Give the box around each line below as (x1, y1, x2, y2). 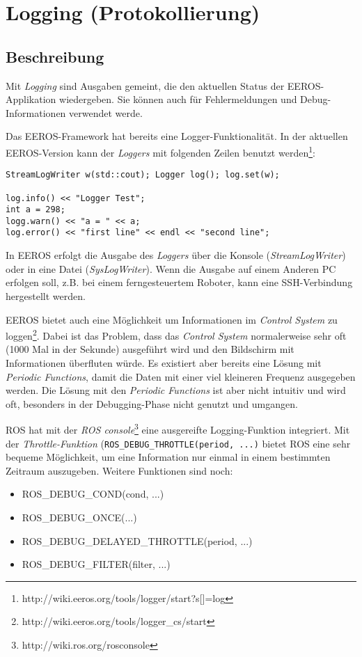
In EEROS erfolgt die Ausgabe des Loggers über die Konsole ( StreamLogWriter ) (6, 248, 346, 262)
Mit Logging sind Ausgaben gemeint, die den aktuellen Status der (6, 78, 285, 93)
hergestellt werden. (6, 288, 86, 303)
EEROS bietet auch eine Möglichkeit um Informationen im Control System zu (6, 312, 338, 326)
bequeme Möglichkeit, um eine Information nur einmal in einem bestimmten (6, 450, 331, 464)
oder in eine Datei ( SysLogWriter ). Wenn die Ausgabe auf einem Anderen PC (6, 261, 336, 276)
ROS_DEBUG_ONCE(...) (22, 510, 137, 525)
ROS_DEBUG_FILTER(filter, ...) (22, 557, 171, 571)
